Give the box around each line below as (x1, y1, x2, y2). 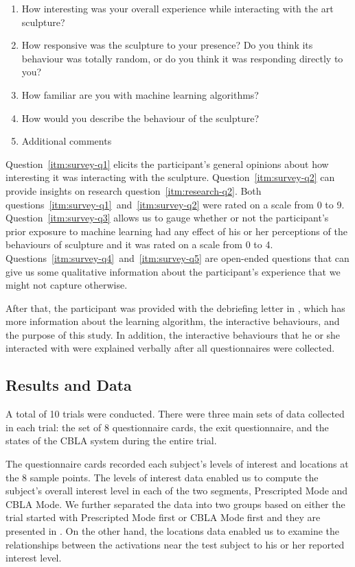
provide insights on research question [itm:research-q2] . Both (5, 183, 262, 197)
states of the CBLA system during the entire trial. (5, 433, 217, 448)
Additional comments (21, 134, 112, 148)
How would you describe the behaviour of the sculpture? (21, 110, 260, 125)
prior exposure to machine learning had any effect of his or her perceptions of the (5, 224, 347, 238)
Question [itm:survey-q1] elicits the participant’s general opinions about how (5, 156, 329, 171)
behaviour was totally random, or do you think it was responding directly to (21, 51, 343, 65)
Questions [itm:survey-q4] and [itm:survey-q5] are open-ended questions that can (5, 250, 350, 265)
